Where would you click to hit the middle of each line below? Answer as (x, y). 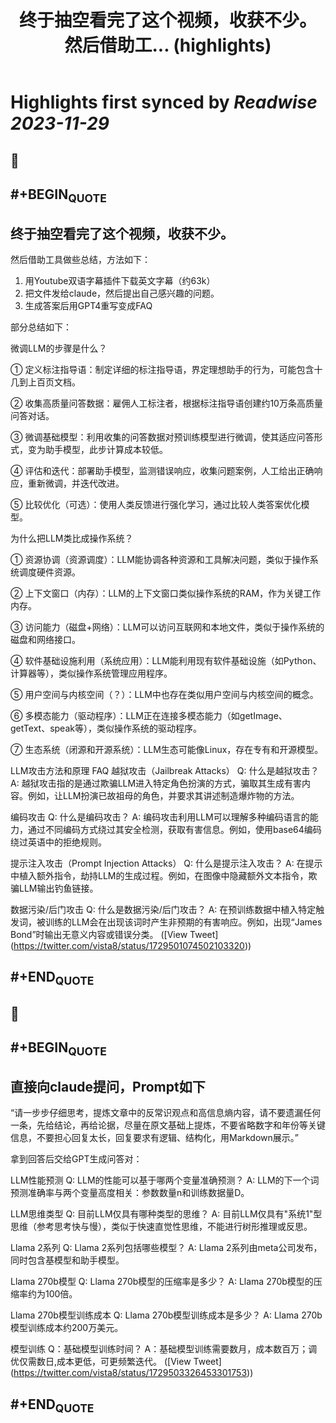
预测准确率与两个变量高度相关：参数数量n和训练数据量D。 (130, 1193)
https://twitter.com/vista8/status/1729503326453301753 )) (133, 1373)
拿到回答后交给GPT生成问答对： (76, 1159)
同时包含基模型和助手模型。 (67, 1260)
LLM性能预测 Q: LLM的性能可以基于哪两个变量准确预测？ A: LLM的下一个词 (165, 1180)
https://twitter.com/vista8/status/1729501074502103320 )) (132, 945)
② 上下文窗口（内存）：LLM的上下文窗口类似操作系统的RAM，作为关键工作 (166, 593)
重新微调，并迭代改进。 (76, 483)
